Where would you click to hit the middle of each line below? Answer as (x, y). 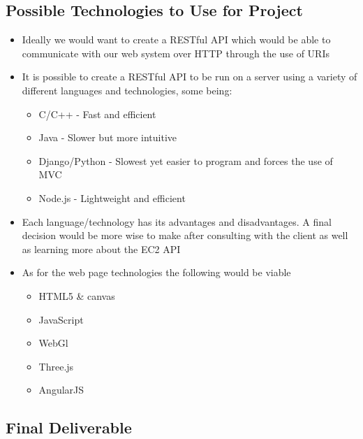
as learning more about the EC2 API (101, 249)
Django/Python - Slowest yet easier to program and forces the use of (186, 160)
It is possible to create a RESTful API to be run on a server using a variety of (190, 77)
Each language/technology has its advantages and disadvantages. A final (177, 221)
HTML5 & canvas (77, 295)
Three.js (56, 366)
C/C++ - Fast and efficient (97, 114)
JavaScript (61, 319)
